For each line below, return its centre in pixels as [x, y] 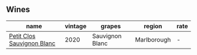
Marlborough [153, 39]
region [153, 26]
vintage [76, 26]
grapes [111, 26]
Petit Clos [22, 36]
